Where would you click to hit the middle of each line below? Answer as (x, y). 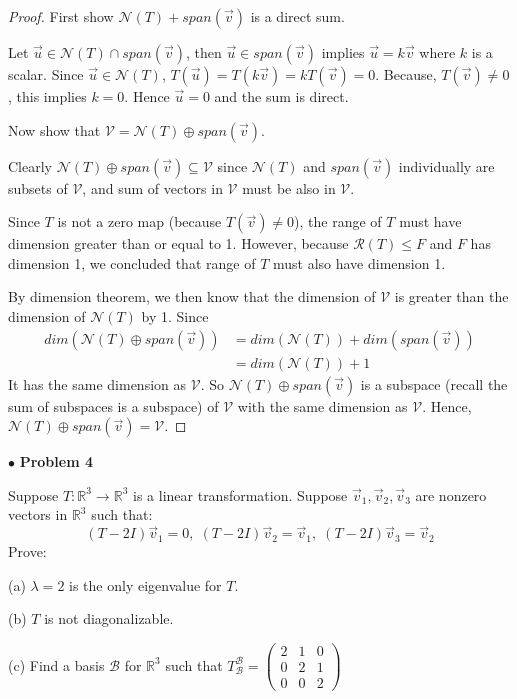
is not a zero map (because (139, 221)
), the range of (338, 221)
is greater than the (451, 296)
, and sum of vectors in (152, 187)
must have (430, 221)
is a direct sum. (297, 16)
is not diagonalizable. (109, 618)
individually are (446, 165)
